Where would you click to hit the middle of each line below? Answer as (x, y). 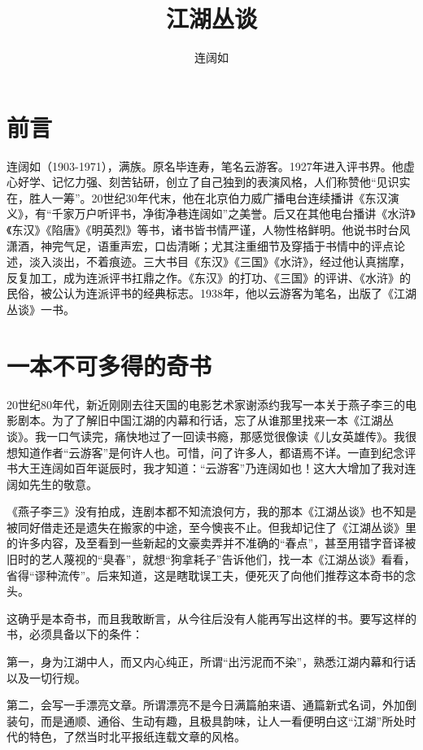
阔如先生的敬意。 (52, 484)
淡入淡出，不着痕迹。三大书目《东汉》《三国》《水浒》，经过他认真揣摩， (220, 262)
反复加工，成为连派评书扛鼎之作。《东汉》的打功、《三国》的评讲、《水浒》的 (209, 277)
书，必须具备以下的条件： (75, 634)
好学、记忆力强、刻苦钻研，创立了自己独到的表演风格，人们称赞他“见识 (208, 182)
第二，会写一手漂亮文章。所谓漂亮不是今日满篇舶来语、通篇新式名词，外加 (206, 705)
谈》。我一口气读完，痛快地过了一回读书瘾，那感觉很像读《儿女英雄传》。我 (206, 436)
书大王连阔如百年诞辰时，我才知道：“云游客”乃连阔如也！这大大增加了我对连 (211, 468)
